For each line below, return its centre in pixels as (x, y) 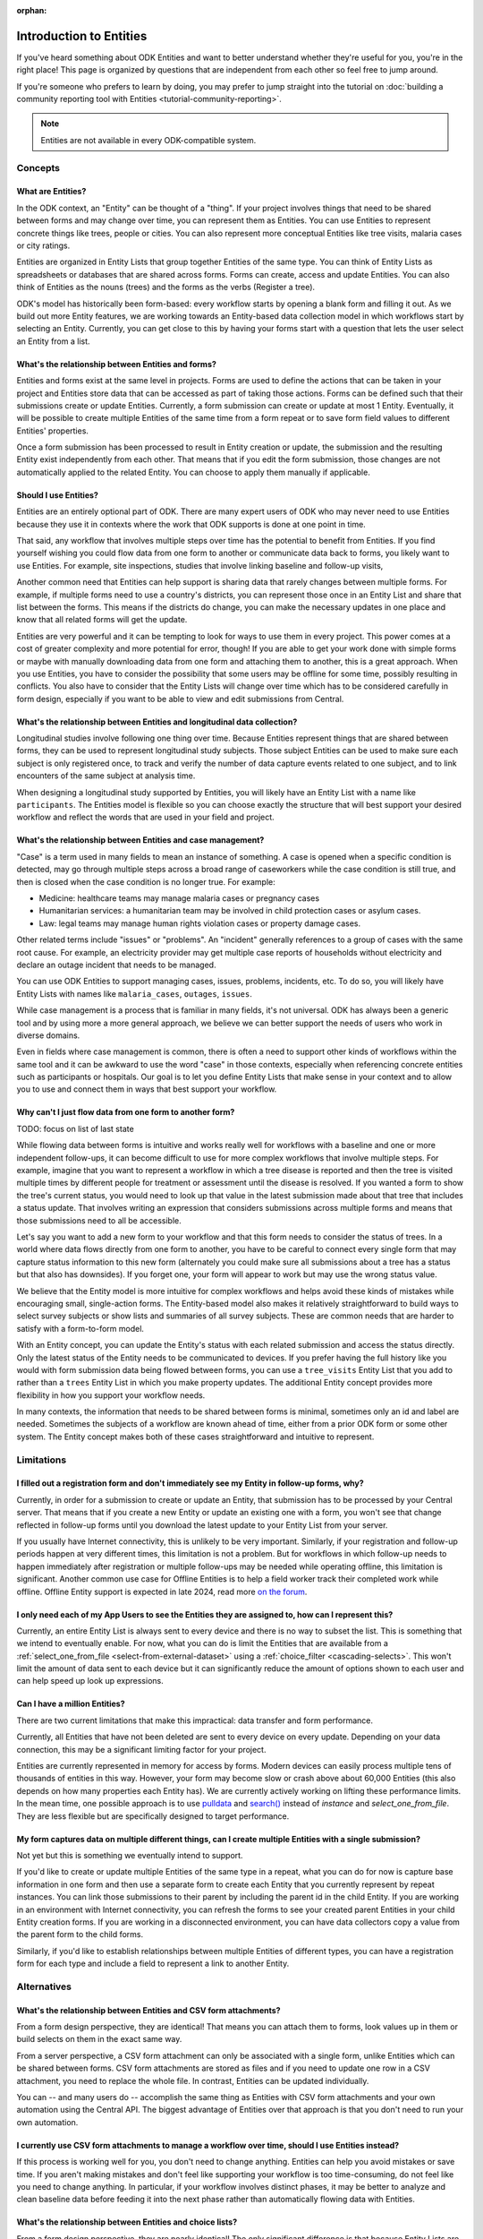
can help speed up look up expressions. (90, 1681)
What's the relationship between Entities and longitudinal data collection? (157, 722)
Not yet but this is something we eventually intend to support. (130, 1855)
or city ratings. (43, 245)
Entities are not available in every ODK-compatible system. (148, 140)
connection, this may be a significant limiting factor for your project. (141, 1749)
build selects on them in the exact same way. (99, 2039)
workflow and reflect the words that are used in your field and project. (145, 817)
